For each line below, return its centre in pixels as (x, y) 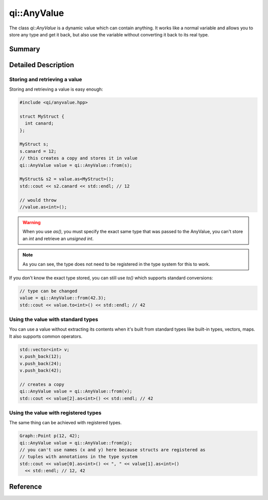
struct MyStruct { (42, 116)
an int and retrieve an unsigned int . (58, 239)
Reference (26, 486)
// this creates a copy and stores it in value (78, 158)
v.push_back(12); (41, 357)
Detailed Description (42, 65)
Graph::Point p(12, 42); (50, 436)
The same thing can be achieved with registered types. (66, 423)
